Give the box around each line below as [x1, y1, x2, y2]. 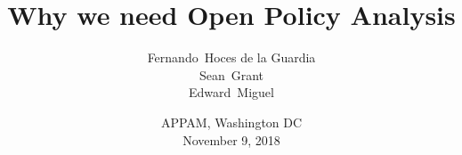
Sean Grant [199, 65, 264, 84]
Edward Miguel [189, 83, 274, 102]
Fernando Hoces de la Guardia [147, 48, 316, 67]
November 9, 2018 [182, 130, 280, 149]
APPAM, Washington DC [160, 112, 303, 131]
